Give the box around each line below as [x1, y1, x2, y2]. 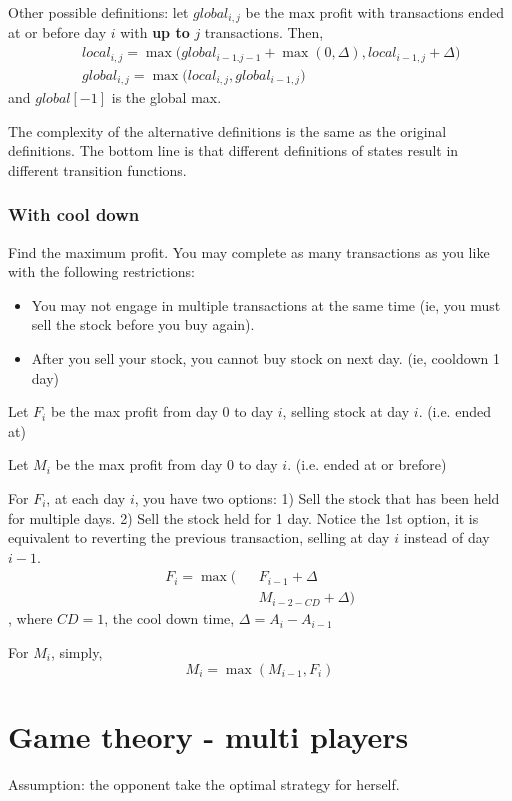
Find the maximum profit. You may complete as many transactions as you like [8, 241, 490, 262]
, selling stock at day [282, 401, 410, 422]
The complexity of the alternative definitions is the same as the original [8, 120, 447, 141]
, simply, [50, 641, 103, 662]
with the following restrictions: [8, 261, 195, 282]
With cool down [8, 202, 140, 227]
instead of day [403, 527, 490, 548]
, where [8, 608, 53, 629]
